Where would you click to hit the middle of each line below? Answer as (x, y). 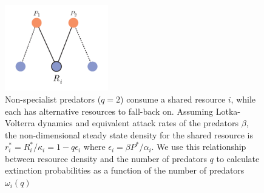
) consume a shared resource (173, 99)
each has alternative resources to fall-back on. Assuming (109, 111)
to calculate (238, 158)
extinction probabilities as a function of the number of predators (125, 170)
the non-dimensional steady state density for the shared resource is (129, 134)
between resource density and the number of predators (106, 158)
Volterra (20, 123)
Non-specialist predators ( (53, 99)
